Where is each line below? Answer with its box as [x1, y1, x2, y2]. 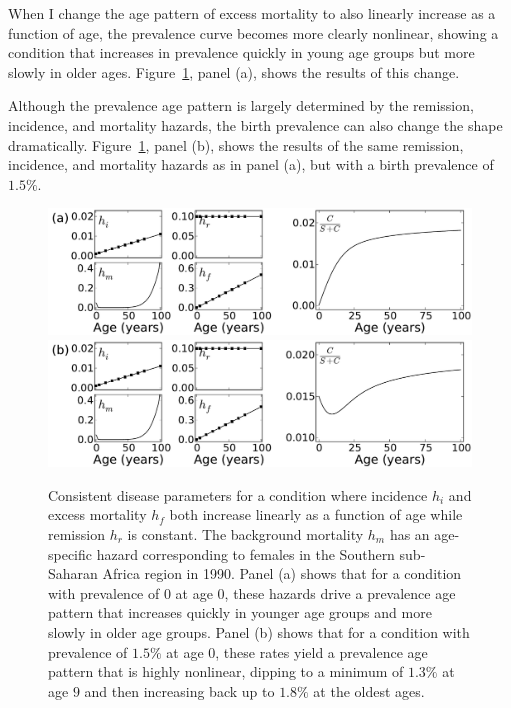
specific [48, 543, 93, 564]
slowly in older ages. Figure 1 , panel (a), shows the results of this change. [8, 61, 460, 82]
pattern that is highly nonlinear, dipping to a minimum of [48, 661, 404, 682]
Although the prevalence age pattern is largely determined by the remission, [8, 95, 474, 116]
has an [389, 523, 430, 544]
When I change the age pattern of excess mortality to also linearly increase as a [8, 3, 496, 23]
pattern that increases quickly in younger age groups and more [48, 602, 432, 623]
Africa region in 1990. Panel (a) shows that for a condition [102, 563, 462, 584]
